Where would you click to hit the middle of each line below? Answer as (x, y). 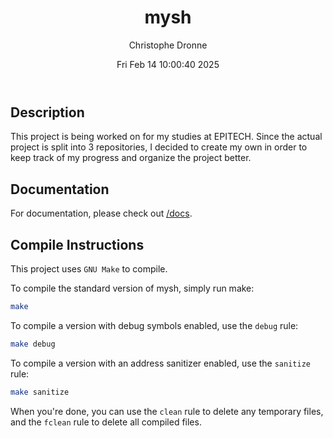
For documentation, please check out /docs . (101, 213)
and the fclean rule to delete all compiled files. (106, 422)
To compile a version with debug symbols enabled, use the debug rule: (154, 325)
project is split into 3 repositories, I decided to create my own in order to (159, 147)
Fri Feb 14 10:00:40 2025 (168, 64)
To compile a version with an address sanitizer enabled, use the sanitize (160, 363)
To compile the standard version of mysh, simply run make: (132, 288)
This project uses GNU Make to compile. (89, 268)
